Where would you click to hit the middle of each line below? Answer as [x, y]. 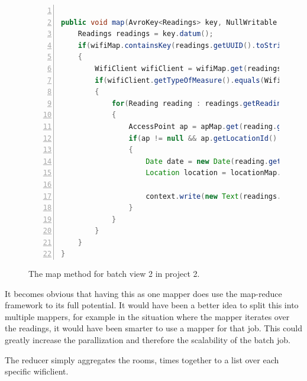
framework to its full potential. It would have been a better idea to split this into [152, 305]
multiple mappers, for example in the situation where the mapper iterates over [147, 316]
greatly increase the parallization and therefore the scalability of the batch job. [148, 340]
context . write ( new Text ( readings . [214, 196]
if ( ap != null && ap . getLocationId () [203, 138]
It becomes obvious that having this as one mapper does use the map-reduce [143, 293]
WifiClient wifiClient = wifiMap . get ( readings [188, 68]
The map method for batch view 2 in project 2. [114, 274]
